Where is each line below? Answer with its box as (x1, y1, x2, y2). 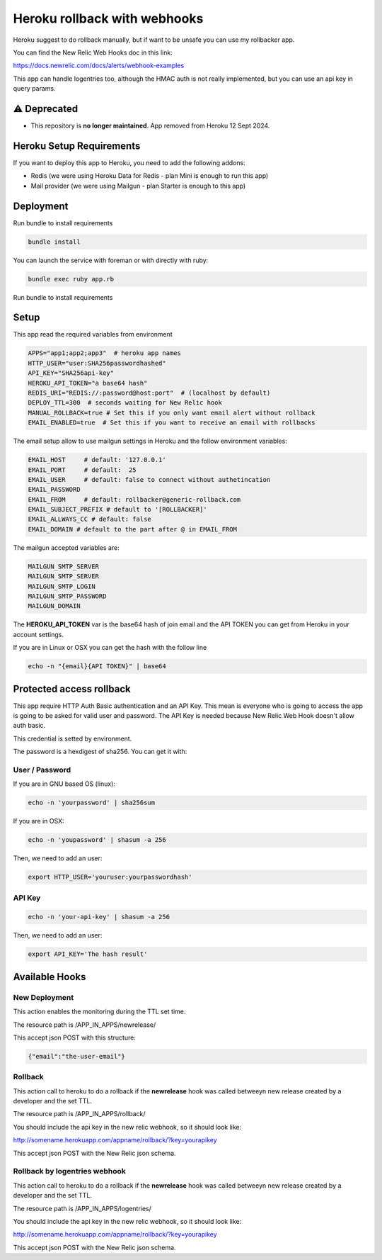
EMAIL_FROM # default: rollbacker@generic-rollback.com (28, 495, 241, 503)
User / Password (13, 765, 71, 775)
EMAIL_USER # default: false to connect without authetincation (28, 476, 271, 483)
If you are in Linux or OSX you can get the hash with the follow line (13, 643, 207, 652)
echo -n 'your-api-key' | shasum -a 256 (28, 913, 170, 921)
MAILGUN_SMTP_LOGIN (28, 582, 95, 590)
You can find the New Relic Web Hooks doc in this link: (13, 48, 173, 57)
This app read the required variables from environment (13, 330, 173, 339)
